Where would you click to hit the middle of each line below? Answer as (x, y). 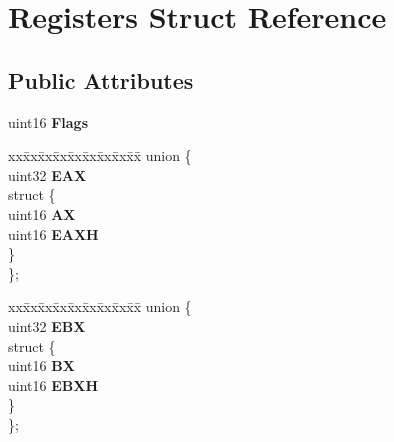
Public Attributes (101, 79)
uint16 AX (42, 213)
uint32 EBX (47, 325)
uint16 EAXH (53, 233)
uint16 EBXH (53, 384)
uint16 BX (41, 365)
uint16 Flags (48, 121)
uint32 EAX (47, 174)
